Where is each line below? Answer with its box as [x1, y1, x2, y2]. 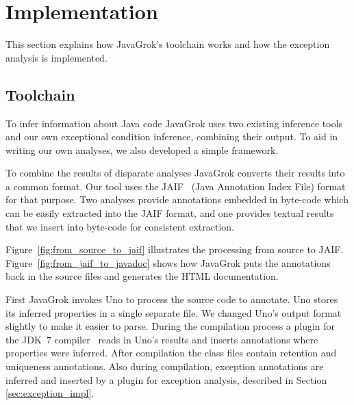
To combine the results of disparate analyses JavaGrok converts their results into [5, 166, 345, 180]
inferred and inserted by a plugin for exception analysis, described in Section [5, 372, 327, 387]
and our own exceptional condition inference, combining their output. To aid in [5, 129, 338, 144]
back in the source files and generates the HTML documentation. [5, 269, 279, 283]
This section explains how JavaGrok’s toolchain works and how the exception [5, 37, 330, 51]
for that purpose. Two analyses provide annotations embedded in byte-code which [5, 192, 349, 207]
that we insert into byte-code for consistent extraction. [5, 219, 234, 233]
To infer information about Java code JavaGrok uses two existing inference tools [5, 116, 343, 130]
